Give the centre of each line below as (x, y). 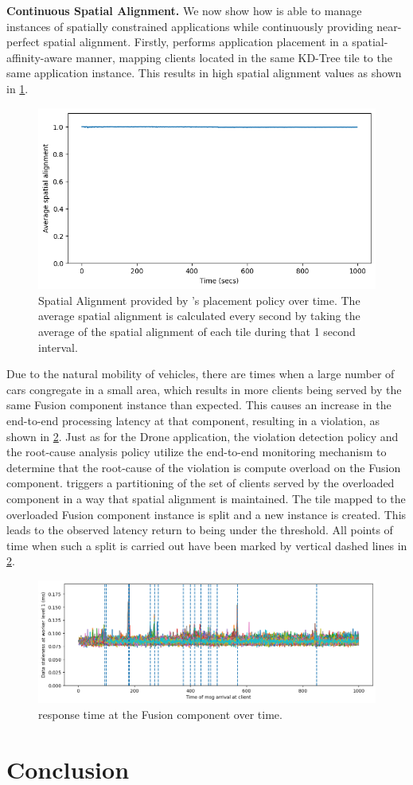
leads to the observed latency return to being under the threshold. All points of (200, 530)
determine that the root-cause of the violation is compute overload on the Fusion (204, 467)
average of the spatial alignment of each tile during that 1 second (197, 331)
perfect (23, 42)
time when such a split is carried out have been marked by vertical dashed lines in (207, 545)
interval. (58, 347)
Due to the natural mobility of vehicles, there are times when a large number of (201, 374)
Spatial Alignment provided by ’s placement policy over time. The (199, 300)
